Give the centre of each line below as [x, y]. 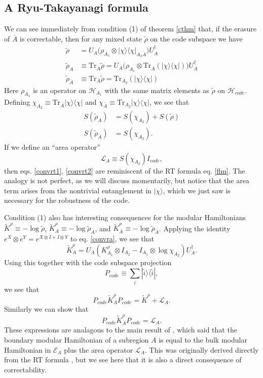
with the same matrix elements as [157, 90]
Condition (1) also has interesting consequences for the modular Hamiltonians [125, 217]
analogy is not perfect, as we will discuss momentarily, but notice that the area [127, 180]
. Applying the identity [195, 228]
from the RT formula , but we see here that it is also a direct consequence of [123, 360]
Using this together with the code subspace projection [88, 262]
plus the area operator [99, 349]
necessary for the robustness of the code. [67, 200]
